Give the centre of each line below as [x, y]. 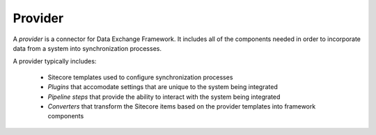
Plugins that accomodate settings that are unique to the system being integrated [163, 87]
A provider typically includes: [55, 61]
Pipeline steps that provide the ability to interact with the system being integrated [164, 97]
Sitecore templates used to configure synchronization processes [140, 77]
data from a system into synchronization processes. [87, 48]
